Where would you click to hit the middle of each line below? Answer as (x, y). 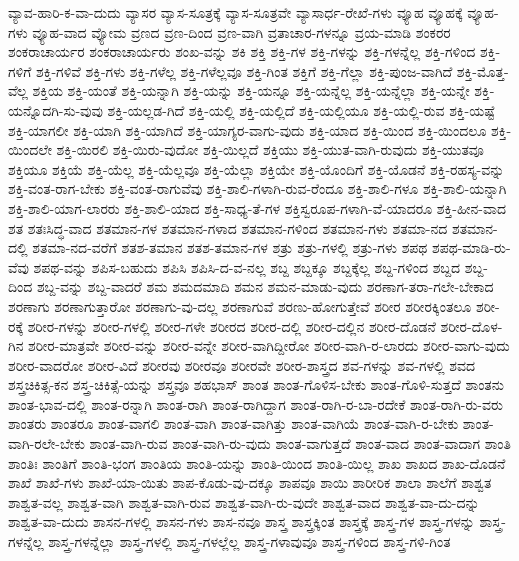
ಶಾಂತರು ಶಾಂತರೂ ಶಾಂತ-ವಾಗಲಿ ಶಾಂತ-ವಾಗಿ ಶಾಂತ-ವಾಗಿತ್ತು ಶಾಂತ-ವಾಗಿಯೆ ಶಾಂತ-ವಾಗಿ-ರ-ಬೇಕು (233, 423)
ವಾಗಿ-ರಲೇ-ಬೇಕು (46, 443)
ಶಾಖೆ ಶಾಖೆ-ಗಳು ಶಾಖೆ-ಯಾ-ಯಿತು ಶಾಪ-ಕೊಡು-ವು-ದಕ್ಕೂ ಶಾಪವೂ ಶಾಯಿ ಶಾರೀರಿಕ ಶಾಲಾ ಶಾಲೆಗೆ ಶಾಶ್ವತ (250, 482)
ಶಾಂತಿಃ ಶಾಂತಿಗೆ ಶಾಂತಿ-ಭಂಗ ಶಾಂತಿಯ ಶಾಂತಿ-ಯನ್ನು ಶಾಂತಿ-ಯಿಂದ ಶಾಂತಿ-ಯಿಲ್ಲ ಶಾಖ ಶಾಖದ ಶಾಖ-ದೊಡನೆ (257, 462)
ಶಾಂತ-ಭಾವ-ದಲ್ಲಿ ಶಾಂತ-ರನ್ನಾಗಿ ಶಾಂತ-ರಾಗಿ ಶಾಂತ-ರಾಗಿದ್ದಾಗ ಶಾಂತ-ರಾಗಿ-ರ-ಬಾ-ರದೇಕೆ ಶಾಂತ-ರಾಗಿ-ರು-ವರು (255, 403)
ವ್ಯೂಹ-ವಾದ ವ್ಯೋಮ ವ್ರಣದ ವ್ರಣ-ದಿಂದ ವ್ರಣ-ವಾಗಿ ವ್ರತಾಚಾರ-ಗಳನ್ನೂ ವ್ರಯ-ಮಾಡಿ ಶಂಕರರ (241, 31)
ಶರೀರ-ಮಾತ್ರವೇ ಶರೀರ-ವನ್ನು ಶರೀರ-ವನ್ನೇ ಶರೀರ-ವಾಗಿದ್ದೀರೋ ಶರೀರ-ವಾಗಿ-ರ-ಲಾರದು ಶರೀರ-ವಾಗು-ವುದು (269, 345)
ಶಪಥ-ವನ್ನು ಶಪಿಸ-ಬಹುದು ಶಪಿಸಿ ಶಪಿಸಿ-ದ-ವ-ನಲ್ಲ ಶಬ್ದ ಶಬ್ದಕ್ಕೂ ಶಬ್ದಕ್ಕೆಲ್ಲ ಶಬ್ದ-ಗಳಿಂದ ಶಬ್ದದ (247, 266)
